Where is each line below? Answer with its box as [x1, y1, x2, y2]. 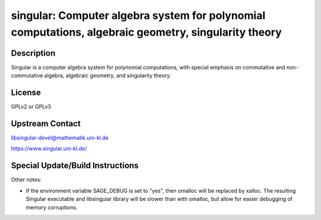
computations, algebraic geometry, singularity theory [11, 25, 282, 39]
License [11, 88, 41, 98]
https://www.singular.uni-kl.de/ [11, 145, 87, 152]
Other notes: [11, 176, 42, 183]
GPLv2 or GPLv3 [11, 103, 52, 110]
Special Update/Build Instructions [11, 161, 139, 171]
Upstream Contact [11, 119, 81, 129]
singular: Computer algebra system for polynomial [11, 9, 266, 22]
